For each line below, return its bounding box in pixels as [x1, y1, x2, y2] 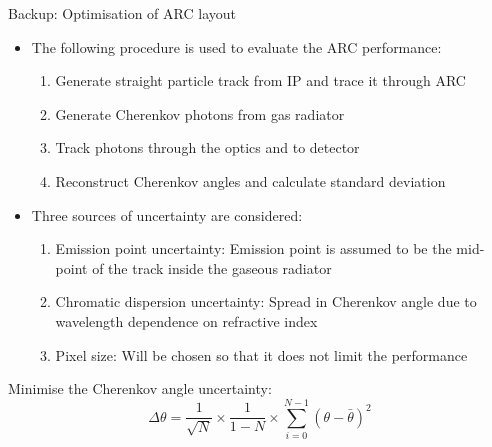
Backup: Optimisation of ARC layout [8, 3, 236, 23]
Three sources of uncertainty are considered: [31, 204, 303, 225]
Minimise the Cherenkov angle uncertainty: [8, 378, 272, 399]
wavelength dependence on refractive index [55, 310, 318, 331]
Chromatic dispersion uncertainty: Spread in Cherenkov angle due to [55, 291, 477, 312]
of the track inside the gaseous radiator [92, 257, 332, 278]
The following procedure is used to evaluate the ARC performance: [31, 36, 442, 57]
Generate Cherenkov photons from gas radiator [55, 103, 345, 124]
